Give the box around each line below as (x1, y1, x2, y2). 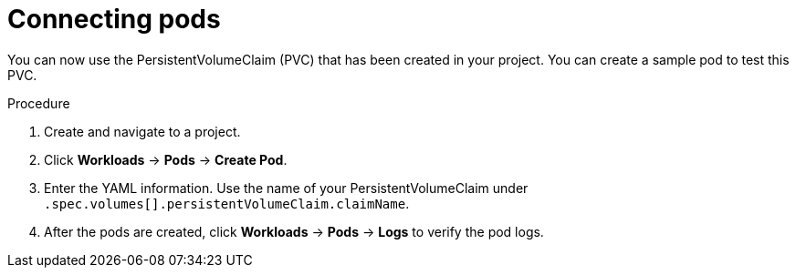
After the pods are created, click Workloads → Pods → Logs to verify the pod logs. (44, 223, 544, 239)
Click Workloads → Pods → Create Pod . (44, 151, 288, 168)
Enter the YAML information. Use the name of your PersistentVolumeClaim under (44, 179, 529, 196)
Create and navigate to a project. (44, 123, 241, 139)
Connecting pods (7, 4, 221, 35)
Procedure (7, 95, 70, 111)
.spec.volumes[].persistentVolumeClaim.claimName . (44, 195, 410, 211)
